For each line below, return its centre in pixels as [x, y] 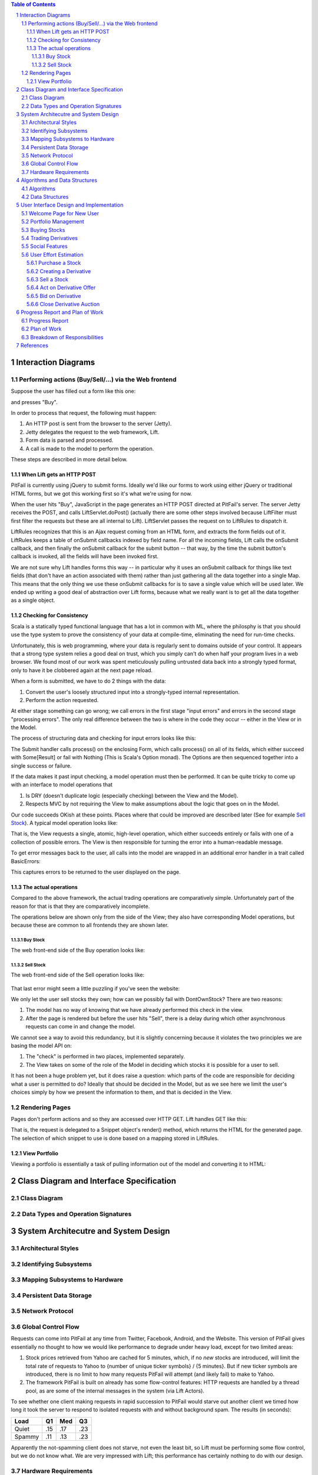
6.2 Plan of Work [42, 329]
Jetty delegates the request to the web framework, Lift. [92, 432]
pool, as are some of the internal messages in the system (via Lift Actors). [115, 1391]
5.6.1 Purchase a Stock [54, 263]
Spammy [27, 1437]
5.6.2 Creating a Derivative [59, 271]
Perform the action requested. [62, 700]
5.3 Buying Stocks [43, 230]
